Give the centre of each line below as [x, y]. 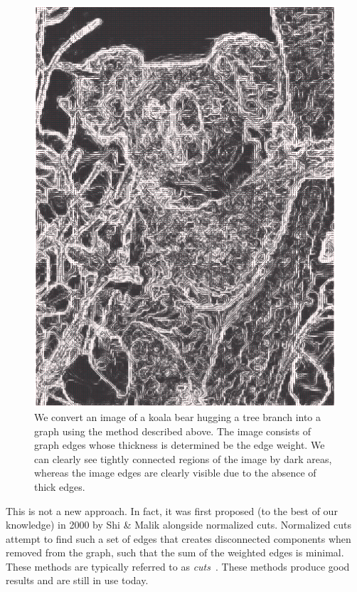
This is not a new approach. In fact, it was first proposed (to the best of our [172, 510]
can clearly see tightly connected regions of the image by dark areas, [183, 458]
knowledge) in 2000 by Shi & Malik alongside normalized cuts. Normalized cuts [179, 525]
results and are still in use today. [77, 580]
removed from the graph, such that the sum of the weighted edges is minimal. [175, 552]
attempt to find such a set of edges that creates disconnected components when [178, 538]
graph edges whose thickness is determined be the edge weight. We [180, 445]
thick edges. [60, 486]
